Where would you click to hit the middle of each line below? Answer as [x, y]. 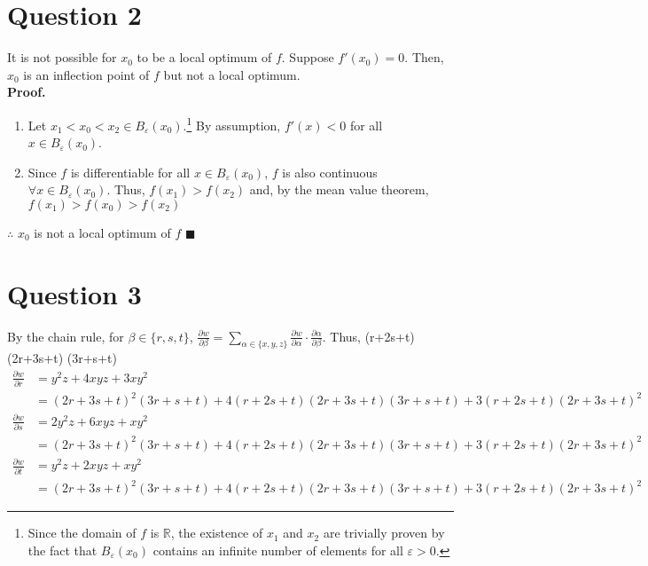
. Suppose [308, 57]
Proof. [27, 92]
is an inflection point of [86, 74]
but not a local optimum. [232, 74]
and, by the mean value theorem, [339, 189]
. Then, [424, 57]
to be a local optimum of [204, 57]
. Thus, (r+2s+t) [368, 336]
